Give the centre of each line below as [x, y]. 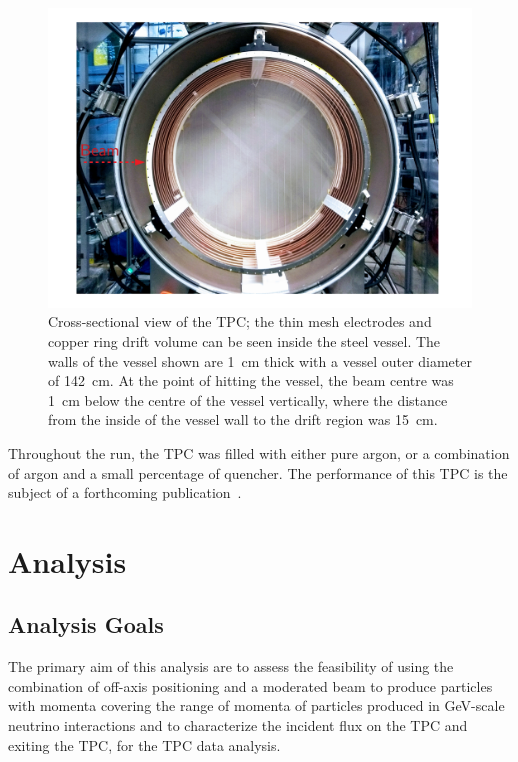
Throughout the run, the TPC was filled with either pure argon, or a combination [259, 452]
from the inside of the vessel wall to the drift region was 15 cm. [243, 419]
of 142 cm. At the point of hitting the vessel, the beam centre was [251, 380]
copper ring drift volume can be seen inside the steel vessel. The [244, 340]
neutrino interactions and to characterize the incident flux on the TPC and [238, 725]
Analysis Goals [86, 624]
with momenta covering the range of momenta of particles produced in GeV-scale [256, 705]
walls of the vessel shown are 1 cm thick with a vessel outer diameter [260, 360]
